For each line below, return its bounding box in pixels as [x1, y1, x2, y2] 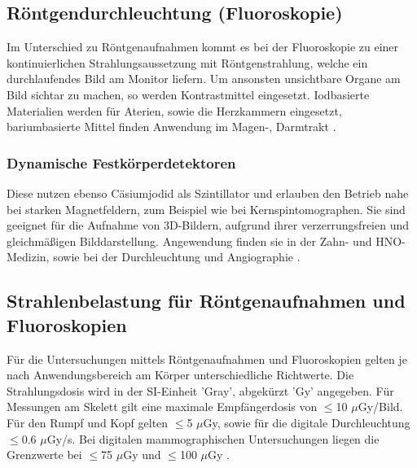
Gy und [123, 446, 161, 463]
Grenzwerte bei [7, 446, 82, 463]
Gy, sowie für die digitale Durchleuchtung [203, 413, 410, 431]
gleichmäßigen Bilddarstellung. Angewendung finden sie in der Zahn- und [7, 232, 372, 249]
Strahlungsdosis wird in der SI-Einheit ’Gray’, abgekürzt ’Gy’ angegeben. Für [7, 382, 394, 399]
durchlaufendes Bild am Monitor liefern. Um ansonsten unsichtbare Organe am [7, 70, 401, 87]
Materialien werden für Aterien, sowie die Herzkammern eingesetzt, [7, 102, 342, 119]
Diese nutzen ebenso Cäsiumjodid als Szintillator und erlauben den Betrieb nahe [7, 184, 409, 201]
